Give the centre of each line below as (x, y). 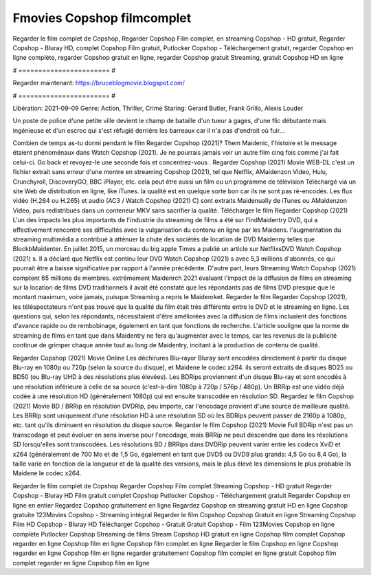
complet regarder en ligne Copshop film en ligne (81, 563)
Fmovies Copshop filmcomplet (102, 18)
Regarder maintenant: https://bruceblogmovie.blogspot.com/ (99, 83)
